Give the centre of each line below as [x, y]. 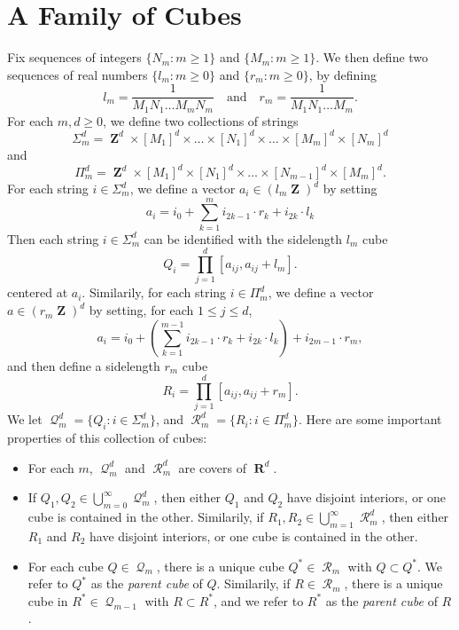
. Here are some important [370, 419]
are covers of [212, 467]
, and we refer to [258, 600]
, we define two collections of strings [201, 120]
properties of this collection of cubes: [107, 438]
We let [25, 419]
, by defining [343, 74]
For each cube [66, 566]
